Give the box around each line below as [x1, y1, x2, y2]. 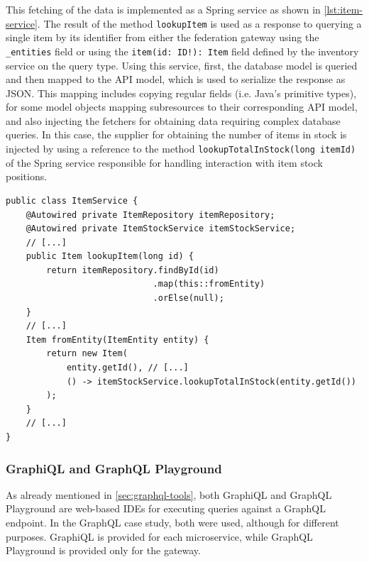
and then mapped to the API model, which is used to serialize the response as [6, 72, 346, 87]
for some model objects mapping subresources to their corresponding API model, [6, 99, 358, 114]
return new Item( [46, 348, 128, 359]
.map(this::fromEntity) [153, 279, 265, 290]
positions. [6, 169, 48, 184]
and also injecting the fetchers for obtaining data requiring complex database [6, 113, 341, 128]
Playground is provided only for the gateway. [6, 543, 201, 558]
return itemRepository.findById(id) [46, 265, 219, 275]
